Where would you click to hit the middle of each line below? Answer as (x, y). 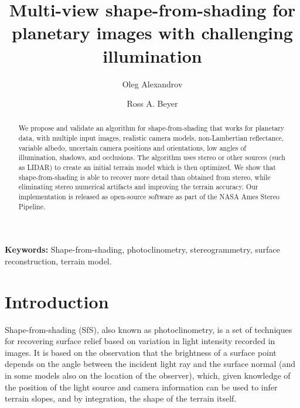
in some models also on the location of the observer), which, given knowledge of (148, 375)
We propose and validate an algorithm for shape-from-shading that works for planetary (151, 128)
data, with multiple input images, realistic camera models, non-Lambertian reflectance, (151, 138)
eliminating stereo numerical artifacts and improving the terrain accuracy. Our (138, 187)
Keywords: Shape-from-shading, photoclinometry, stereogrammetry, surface (142, 249)
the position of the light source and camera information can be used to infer (141, 387)
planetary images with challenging (152, 33)
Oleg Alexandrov (152, 84)
